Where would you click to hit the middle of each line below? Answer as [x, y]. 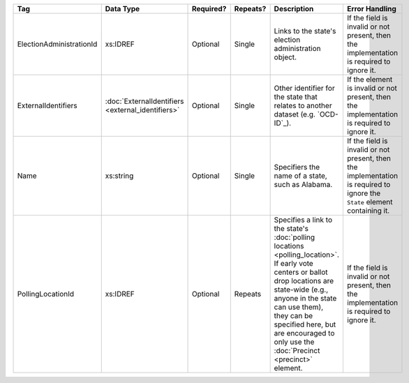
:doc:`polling [295, 237]
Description [294, 9]
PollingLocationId [46, 294]
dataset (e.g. [295, 114]
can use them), [299, 307]
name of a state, [300, 176]
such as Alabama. [303, 185]
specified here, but [305, 324]
